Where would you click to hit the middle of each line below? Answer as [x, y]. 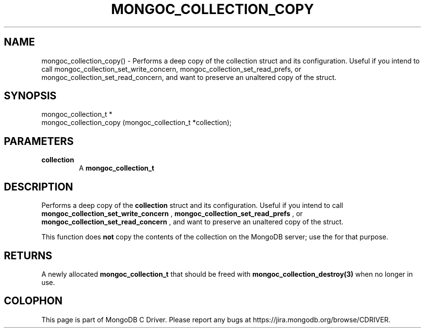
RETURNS [28, 255]
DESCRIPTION [39, 187]
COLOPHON [33, 301]
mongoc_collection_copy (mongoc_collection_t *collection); [137, 123]
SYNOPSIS [30, 96]
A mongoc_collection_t [116, 168]
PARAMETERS [39, 141]
